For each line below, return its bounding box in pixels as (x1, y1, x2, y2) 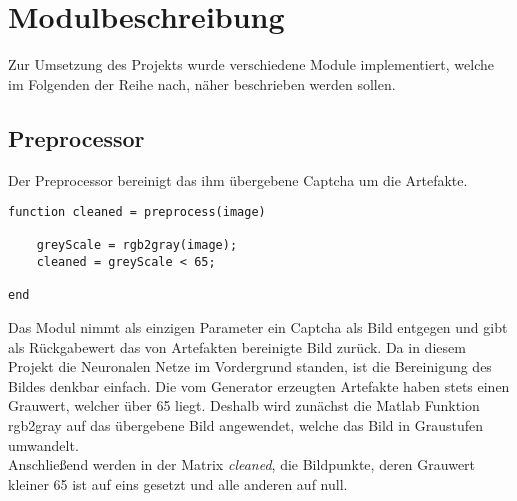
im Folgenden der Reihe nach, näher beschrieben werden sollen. (8, 73, 396, 94)
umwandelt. (8, 434, 79, 455)
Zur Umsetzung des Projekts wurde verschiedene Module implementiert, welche (8, 54, 494, 75)
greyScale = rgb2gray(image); (36, 238, 238, 253)
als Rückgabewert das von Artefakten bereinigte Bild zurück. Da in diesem (8, 336, 466, 357)
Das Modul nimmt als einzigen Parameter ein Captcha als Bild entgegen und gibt (8, 317, 508, 338)
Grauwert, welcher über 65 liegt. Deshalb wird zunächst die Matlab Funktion (8, 395, 480, 416)
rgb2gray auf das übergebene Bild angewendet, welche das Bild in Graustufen (8, 415, 483, 436)
